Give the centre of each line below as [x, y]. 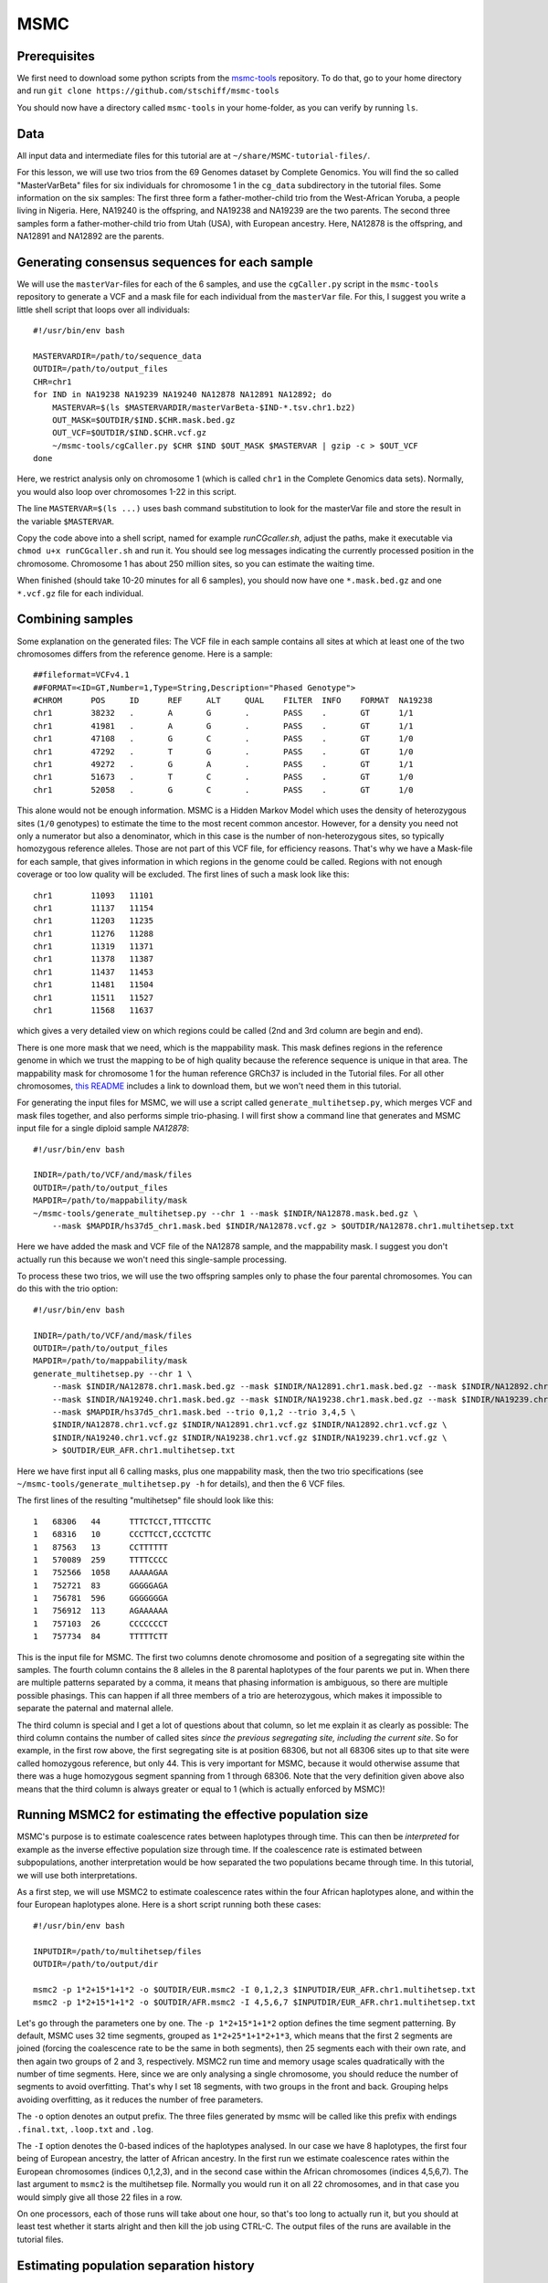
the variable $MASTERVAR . [65, 521]
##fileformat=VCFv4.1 [81, 675]
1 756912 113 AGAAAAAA [101, 1611]
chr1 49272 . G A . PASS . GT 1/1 [223, 764]
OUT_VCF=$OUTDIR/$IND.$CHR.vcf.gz [129, 433]
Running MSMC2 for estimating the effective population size [193, 1815]
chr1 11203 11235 [94, 921]
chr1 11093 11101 [94, 895]
